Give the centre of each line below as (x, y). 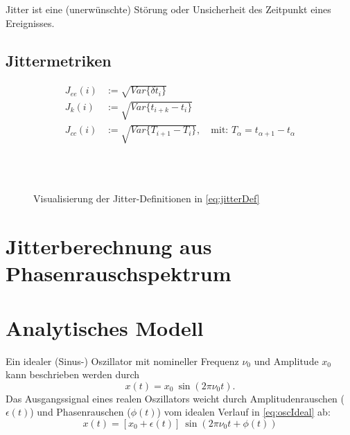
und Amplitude (286, 361)
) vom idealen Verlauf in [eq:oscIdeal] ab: (244, 412)
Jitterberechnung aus (109, 246)
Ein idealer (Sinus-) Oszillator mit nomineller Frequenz (122, 361)
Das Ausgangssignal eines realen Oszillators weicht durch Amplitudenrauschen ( (175, 398)
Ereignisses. (30, 23)
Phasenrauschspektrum (119, 273)
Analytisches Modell (105, 327)
